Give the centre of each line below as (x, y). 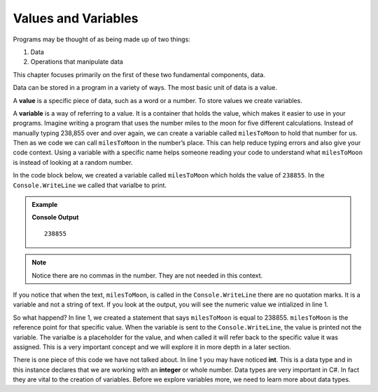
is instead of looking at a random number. (73, 162)
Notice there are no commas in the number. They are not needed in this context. (147, 275)
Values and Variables (76, 18)
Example (45, 205)
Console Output (55, 217)
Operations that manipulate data (77, 62)
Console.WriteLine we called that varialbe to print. (90, 185)
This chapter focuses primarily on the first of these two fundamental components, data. (139, 74)
